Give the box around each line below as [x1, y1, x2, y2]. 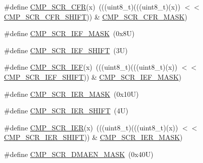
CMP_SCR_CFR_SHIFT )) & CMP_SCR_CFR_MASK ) [4, 11, 187, 22]
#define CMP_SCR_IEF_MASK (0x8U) [4, 28, 135, 39]
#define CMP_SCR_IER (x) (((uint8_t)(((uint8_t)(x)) [4, 122, 178, 132]
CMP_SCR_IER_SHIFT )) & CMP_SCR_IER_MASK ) [4, 132, 183, 142]
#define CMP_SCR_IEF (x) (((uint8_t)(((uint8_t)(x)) [4, 62, 178, 72]
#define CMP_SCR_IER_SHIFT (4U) [4, 105, 129, 116]
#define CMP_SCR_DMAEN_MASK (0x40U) [4, 148, 154, 159]
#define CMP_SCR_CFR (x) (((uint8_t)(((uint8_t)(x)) [4, 2, 180, 12]
